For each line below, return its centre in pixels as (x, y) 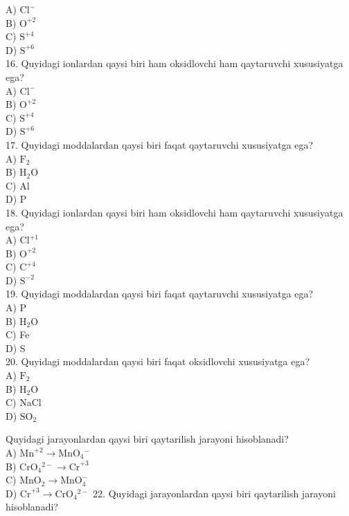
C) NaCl (24, 402)
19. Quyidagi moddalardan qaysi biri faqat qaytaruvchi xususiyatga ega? (160, 294)
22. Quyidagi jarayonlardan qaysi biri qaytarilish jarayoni (214, 493)
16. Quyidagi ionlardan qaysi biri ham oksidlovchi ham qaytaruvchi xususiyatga (174, 63)
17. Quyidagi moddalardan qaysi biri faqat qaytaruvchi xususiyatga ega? (160, 144)
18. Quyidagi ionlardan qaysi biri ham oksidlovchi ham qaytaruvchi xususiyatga (174, 212)
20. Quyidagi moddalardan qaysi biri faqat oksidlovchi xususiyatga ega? (158, 361)
